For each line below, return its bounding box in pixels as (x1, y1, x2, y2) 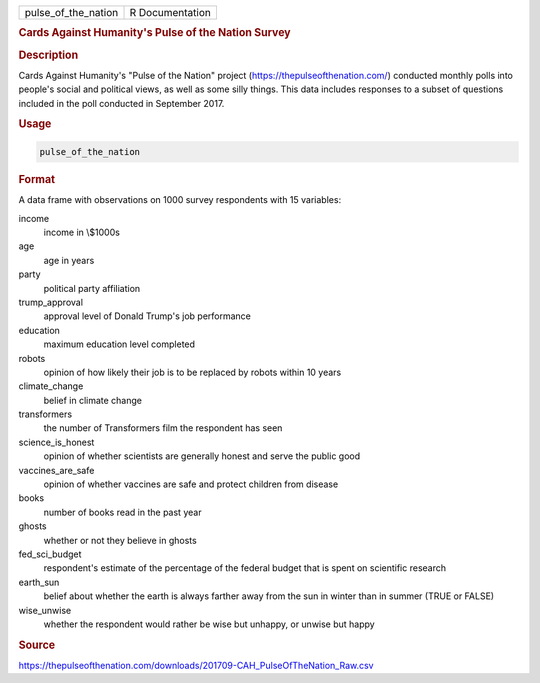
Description (18, 48, 79, 62)
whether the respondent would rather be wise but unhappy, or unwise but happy (43, 618, 375, 630)
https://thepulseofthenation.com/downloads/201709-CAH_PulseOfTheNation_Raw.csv (18, 659, 374, 671)
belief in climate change (43, 394, 143, 406)
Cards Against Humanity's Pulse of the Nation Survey (18, 26, 291, 40)
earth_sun (18, 576, 60, 588)
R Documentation (129, 6, 212, 19)
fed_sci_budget (18, 548, 82, 560)
